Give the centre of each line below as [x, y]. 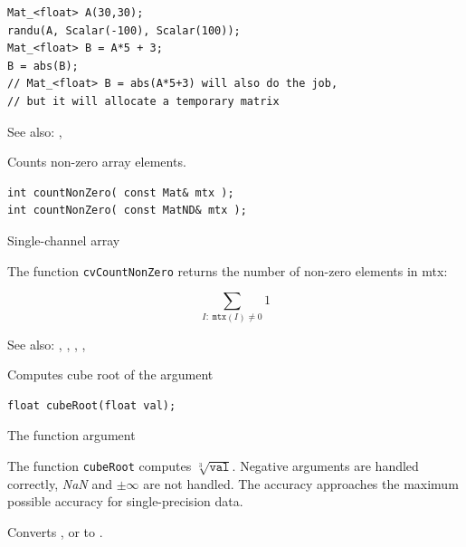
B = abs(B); [43, 66]
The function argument [71, 435]
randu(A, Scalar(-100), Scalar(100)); [124, 30]
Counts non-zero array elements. [97, 162]
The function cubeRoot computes [100, 465]
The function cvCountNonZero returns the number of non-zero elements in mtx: [228, 270]
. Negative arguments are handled [325, 465]
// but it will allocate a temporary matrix [143, 101]
